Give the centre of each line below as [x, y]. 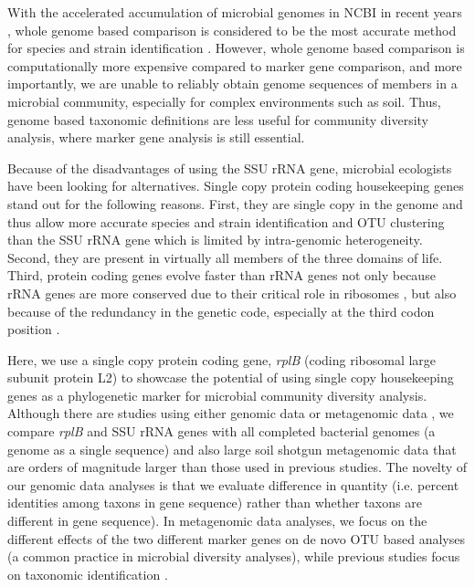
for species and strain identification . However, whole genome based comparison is [236, 48]
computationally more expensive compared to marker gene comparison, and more [235, 65]
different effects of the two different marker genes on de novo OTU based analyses [236, 538]
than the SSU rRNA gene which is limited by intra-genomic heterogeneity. [215, 240]
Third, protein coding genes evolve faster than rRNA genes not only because [222, 275]
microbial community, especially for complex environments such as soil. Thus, [224, 101]
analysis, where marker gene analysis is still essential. [156, 137]
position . [34, 329]
